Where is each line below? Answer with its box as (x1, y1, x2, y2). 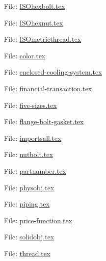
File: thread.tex (4, 248, 51, 258)
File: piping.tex (4, 199, 50, 209)
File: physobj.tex (4, 182, 54, 192)
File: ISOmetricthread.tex (4, 34, 81, 44)
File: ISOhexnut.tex (4, 17, 63, 27)
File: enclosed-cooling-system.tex (4, 67, 102, 77)
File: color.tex (4, 50, 46, 60)
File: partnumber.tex (4, 165, 66, 176)
